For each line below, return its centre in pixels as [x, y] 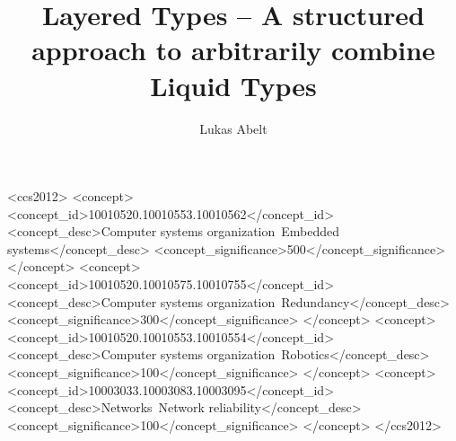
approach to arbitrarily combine [233, 50]
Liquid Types [233, 85]
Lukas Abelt [233, 128]
